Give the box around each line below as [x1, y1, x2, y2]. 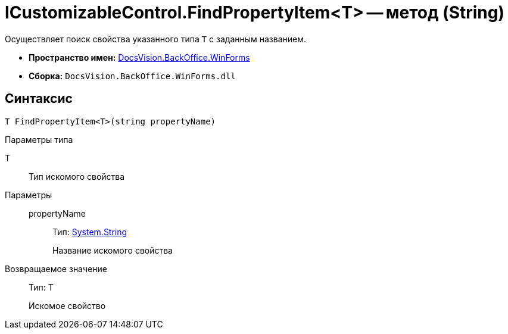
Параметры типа [5, 134, 73, 145]
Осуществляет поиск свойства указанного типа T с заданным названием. [5, 33, 307, 44]
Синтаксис [5, 91, 73, 107]
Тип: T [29, 282, 54, 292]
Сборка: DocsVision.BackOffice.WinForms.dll [29, 70, 236, 81]
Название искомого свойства [52, 245, 173, 255]
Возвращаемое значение [5, 263, 107, 274]
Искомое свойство [29, 300, 106, 311]
